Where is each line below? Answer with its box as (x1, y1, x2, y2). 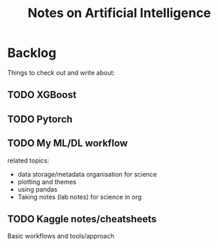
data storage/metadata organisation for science (17, 170, 158, 178)
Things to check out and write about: (7, 68, 116, 77)
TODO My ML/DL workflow (7, 137, 128, 150)
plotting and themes (17, 177, 77, 186)
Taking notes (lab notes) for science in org (17, 192, 142, 201)
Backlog (7, 45, 57, 61)
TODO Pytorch (7, 113, 73, 125)
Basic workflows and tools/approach (7, 232, 115, 241)
